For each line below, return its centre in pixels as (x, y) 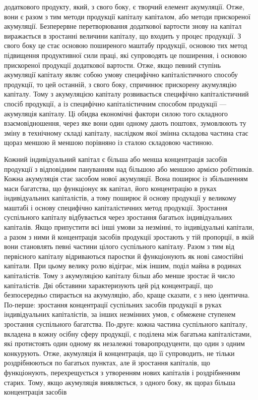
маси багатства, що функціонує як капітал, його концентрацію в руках (110, 188)
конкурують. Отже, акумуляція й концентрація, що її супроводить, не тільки (119, 353)
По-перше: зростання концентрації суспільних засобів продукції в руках (113, 304)
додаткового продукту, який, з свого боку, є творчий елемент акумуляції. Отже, (124, 6)
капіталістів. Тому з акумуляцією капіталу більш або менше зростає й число (120, 275)
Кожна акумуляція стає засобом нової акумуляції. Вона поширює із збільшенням (126, 178)
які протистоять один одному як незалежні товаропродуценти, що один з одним (125, 343)
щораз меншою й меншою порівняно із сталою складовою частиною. (109, 142)
